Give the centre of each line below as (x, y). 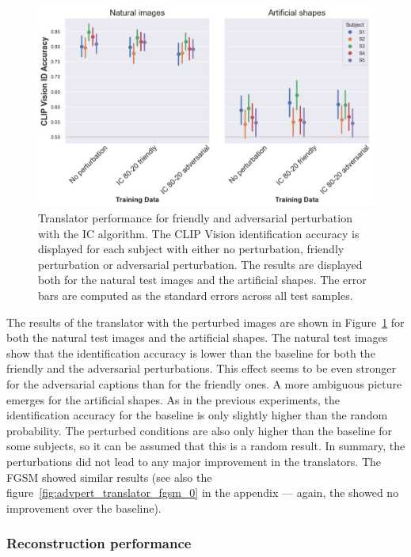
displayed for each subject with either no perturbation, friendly (191, 249)
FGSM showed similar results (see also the (109, 477)
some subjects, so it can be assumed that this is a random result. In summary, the (206, 446)
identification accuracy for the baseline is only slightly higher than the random (197, 415)
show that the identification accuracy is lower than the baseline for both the (191, 352)
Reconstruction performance (99, 543)
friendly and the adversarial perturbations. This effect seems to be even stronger (201, 368)
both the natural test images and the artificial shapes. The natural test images (197, 337)
